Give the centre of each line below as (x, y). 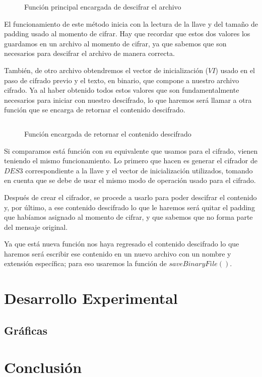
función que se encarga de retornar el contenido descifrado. (95, 110)
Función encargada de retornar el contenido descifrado (108, 133)
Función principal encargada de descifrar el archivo (103, 7)
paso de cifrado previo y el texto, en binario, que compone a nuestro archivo (122, 80)
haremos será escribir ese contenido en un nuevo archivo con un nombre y (118, 253)
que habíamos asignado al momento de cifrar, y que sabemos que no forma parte (128, 217)
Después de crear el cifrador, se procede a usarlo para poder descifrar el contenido (130, 197)
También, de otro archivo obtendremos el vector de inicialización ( (106, 70)
